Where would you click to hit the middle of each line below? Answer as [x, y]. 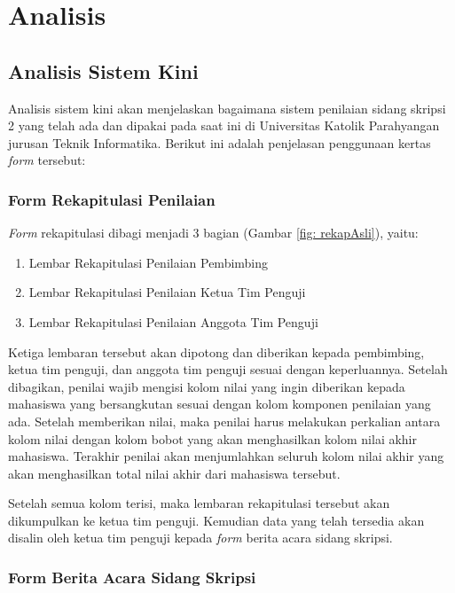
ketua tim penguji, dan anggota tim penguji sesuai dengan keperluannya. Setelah [228, 369]
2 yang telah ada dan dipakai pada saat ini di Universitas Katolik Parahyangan [224, 125]
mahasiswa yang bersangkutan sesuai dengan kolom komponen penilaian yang [220, 404]
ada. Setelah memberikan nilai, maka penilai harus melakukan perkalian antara [224, 421]
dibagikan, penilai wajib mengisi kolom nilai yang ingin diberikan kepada [207, 386]
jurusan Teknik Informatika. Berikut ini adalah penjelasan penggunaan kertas [220, 142]
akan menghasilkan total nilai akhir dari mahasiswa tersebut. [174, 473]
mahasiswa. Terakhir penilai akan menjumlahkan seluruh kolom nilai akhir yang [226, 456]
